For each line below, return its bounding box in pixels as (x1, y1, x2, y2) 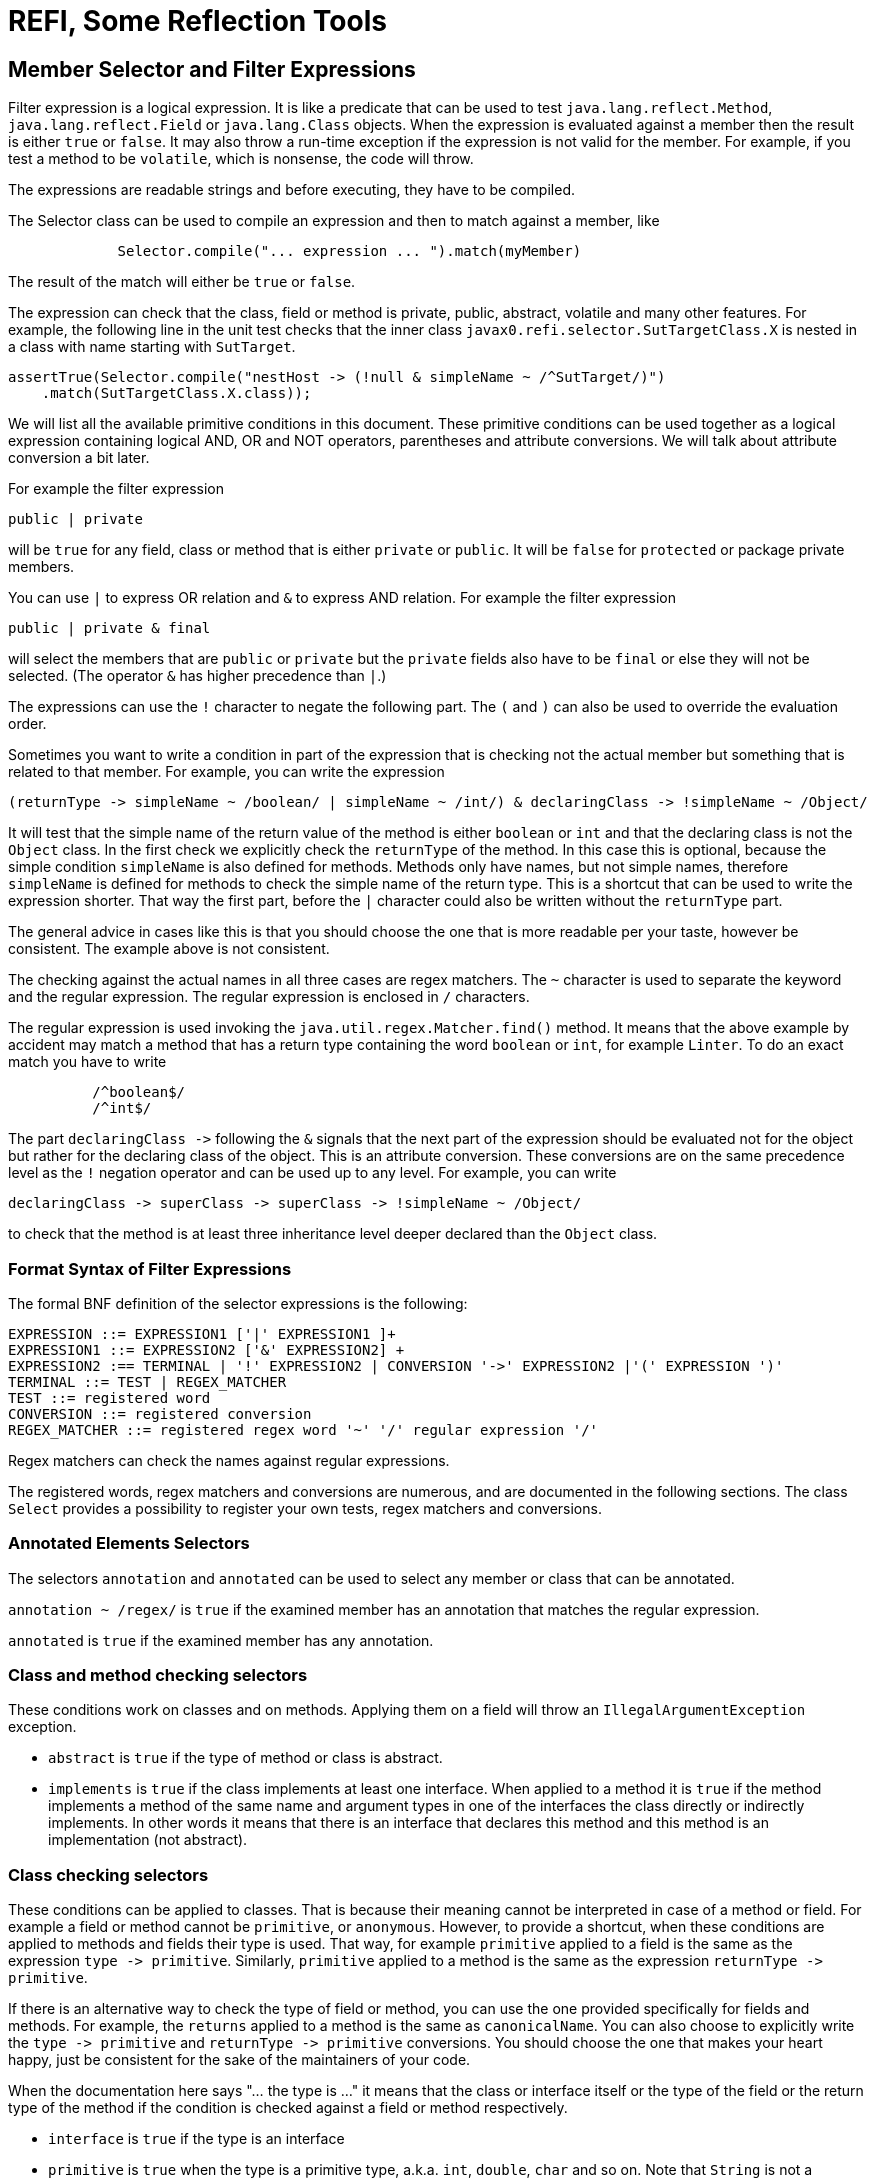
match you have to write (8, 1053, 167, 1071)
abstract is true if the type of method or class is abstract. (48, 1749, 443, 1767)
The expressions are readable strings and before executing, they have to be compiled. (8, 181, 575, 199)
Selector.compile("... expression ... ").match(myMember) (117, 243, 582, 260)
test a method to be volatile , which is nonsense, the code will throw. (8, 150, 474, 168)
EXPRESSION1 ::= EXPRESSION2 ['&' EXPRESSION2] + (8, 1341, 405, 1358)
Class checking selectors (8, 1864, 209, 1885)
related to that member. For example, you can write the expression (8, 763, 445, 781)
